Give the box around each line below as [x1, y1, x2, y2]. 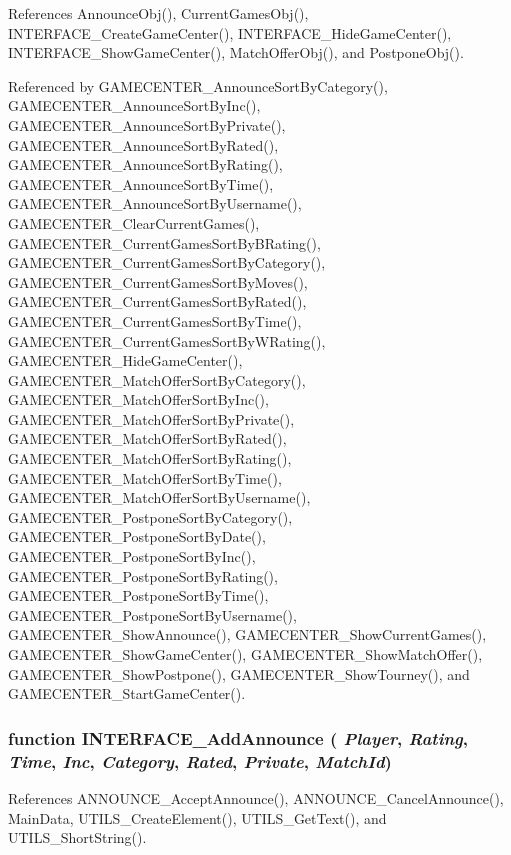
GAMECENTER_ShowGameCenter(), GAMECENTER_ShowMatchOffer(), [8, 644, 483, 664]
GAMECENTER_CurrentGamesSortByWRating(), [8, 330, 326, 351]
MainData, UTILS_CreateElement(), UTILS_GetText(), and [8, 807, 387, 828]
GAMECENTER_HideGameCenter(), [8, 350, 243, 371]
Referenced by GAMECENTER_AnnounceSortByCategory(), [8, 75, 388, 96]
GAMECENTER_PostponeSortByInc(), [8, 546, 256, 567]
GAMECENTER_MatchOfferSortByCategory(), [8, 369, 306, 390]
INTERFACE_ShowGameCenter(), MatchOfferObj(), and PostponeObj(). [8, 42, 464, 63]
